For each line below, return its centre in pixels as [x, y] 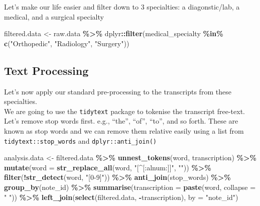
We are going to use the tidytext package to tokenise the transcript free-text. [124, 111]
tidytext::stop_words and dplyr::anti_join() [80, 140]
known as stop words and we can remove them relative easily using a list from [124, 131]
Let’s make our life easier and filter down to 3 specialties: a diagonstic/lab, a [122, 7]
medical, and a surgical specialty [54, 16]
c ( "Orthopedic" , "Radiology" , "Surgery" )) [67, 43]
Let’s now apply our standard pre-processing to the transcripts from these [118, 91]
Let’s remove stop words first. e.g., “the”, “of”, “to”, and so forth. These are [121, 121]
